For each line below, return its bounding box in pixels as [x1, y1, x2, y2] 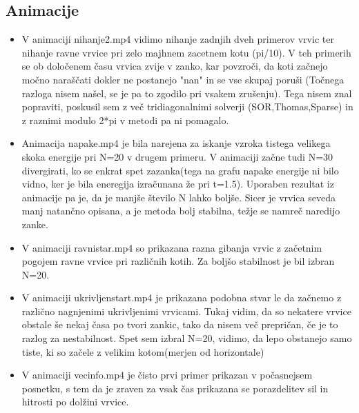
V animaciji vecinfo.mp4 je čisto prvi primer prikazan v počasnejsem [21, 367, 313, 382]
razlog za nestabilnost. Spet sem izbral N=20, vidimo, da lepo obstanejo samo [21, 331, 352, 345]
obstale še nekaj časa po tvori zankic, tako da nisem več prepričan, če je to [21, 317, 338, 332]
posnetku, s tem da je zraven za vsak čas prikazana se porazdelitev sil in [21, 381, 329, 395]
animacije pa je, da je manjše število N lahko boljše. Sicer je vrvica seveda [21, 190, 336, 204]
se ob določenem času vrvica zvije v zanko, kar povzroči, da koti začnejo [21, 59, 328, 73]
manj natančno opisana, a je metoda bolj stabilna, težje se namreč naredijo [21, 203, 340, 218]
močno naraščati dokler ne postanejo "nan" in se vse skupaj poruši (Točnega [21, 72, 345, 86]
